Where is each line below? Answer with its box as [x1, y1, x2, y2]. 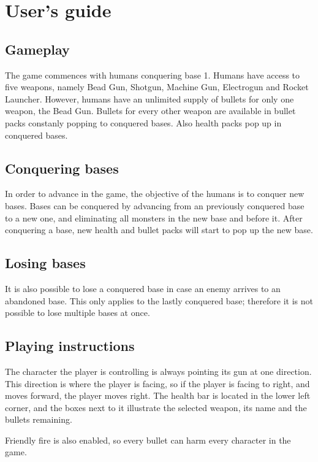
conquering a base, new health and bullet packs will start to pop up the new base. [5, 223, 313, 236]
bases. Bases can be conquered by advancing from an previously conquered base [5, 199, 305, 212]
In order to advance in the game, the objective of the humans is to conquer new [5, 187, 305, 200]
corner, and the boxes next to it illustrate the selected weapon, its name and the [5, 401, 307, 414]
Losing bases [5, 253, 86, 272]
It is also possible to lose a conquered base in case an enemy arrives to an [5, 282, 281, 295]
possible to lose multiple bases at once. [5, 306, 150, 319]
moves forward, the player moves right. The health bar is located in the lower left [5, 389, 311, 402]
